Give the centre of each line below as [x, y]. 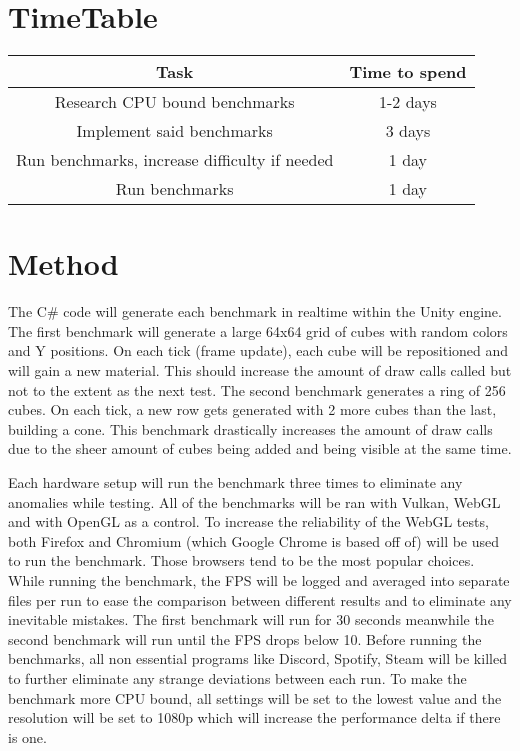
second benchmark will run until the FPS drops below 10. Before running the [245, 638]
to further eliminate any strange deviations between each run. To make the [237, 677]
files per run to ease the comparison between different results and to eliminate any [260, 599]
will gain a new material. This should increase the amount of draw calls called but [260, 370]
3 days [408, 131]
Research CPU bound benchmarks [174, 102]
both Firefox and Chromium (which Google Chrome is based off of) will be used [254, 540]
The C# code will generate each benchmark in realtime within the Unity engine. [255, 311]
